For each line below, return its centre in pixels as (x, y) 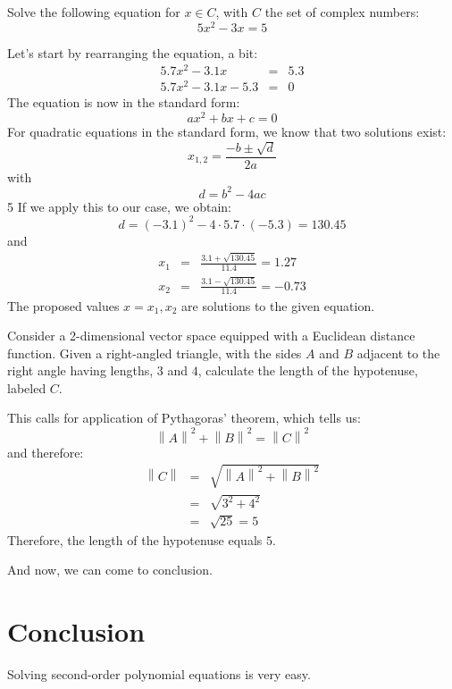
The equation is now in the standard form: (124, 102)
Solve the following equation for (94, 12)
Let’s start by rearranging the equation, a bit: (133, 52)
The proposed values (63, 305)
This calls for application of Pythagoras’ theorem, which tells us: (184, 418)
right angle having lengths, (80, 370)
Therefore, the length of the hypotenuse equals (135, 539)
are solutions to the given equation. (278, 305)
